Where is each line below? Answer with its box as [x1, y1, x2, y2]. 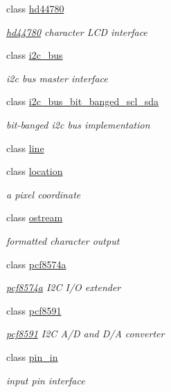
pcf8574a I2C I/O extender [6, 280, 121, 295]
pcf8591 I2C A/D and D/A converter [6, 326, 165, 341]
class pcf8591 [6, 303, 62, 317]
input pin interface [6, 373, 85, 387]
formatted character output [6, 233, 120, 248]
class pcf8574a [6, 256, 66, 271]
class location [6, 164, 63, 178]
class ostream [6, 210, 63, 225]
